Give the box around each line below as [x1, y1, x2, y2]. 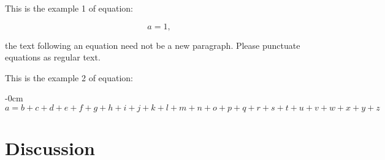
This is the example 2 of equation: [5, 71, 133, 84]
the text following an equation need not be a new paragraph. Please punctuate [5, 38, 300, 51]
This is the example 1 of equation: [5, 2, 133, 14]
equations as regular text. [5, 51, 101, 64]
